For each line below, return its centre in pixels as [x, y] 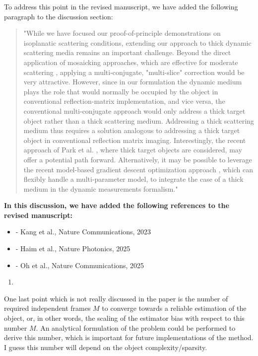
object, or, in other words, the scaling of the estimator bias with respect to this [124, 318]
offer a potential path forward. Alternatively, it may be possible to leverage [138, 159]
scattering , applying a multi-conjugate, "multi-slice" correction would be [134, 72]
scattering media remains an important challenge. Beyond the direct [127, 52]
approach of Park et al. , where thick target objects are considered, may [133, 150]
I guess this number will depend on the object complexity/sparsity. [106, 347]
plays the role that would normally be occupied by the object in [121, 91]
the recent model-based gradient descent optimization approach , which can [138, 169]
